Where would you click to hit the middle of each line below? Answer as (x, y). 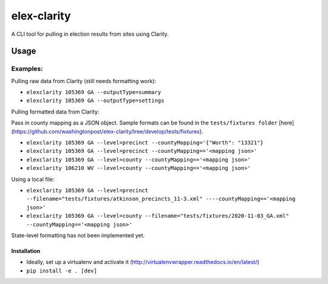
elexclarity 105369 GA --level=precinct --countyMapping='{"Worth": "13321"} (145, 143)
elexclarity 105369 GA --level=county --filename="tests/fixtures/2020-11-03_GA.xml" (158, 216)
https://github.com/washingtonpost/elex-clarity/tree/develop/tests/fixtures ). (108, 131)
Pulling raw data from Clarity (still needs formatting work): (84, 81)
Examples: (27, 69)
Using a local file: (33, 179)
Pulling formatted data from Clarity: (55, 112)
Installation (26, 251)
